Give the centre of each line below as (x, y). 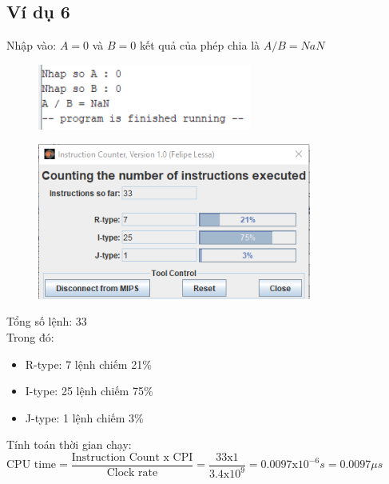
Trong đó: (30, 337)
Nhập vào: (32, 45)
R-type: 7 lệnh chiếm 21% (88, 364)
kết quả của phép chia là (200, 45)
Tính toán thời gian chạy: (69, 444)
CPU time (32, 465)
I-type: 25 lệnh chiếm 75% (89, 391)
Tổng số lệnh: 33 (47, 321)
